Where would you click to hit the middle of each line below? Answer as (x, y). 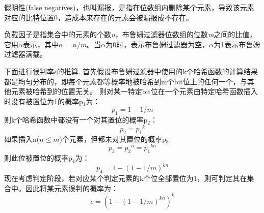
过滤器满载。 (25, 54)
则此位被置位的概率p (38, 158)
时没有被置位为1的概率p (44, 101)
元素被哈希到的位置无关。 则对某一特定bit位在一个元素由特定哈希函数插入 (134, 91)
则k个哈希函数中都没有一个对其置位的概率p (76, 120)
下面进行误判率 (29, 71)
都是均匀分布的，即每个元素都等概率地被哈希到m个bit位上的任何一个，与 (126, 81)
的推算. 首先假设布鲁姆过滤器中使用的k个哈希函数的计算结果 (157, 71)
